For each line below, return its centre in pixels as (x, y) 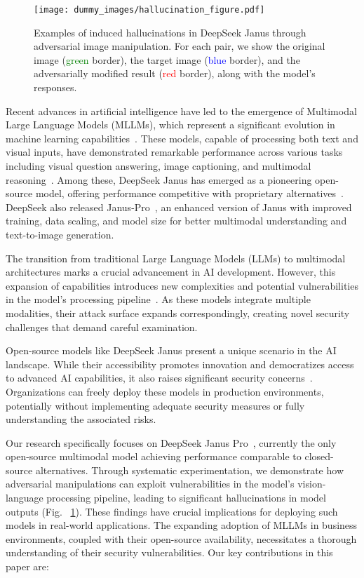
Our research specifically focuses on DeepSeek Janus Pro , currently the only (171, 442)
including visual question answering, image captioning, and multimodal (159, 166)
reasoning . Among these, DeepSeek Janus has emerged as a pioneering (159, 179)
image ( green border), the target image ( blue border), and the (167, 59)
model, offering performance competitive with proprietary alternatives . (189, 193)
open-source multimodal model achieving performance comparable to (154, 456)
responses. (55, 87)
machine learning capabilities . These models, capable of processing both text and (182, 138)
